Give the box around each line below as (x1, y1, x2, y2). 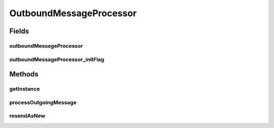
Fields (9, 27, 29, 35)
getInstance (9, 86, 40, 93)
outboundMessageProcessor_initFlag (9, 56, 105, 63)
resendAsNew (9, 112, 46, 119)
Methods (9, 70, 39, 78)
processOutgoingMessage (9, 99, 77, 106)
